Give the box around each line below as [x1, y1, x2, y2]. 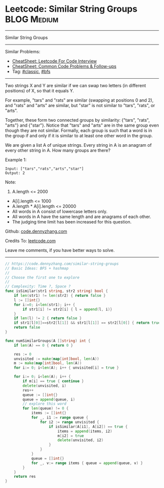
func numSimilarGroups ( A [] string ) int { [5, 338, 91, 343]
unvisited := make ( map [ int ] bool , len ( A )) [14, 356, 99, 361]
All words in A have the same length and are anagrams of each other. [12, 214, 151, 220]
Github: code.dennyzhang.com [5, 228, 67, 234]
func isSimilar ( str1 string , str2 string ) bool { [5, 288, 108, 294]
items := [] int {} [31, 411, 67, 416]
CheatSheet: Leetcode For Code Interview [12, 58, 97, 64]
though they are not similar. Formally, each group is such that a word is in [5, 127, 152, 133]
